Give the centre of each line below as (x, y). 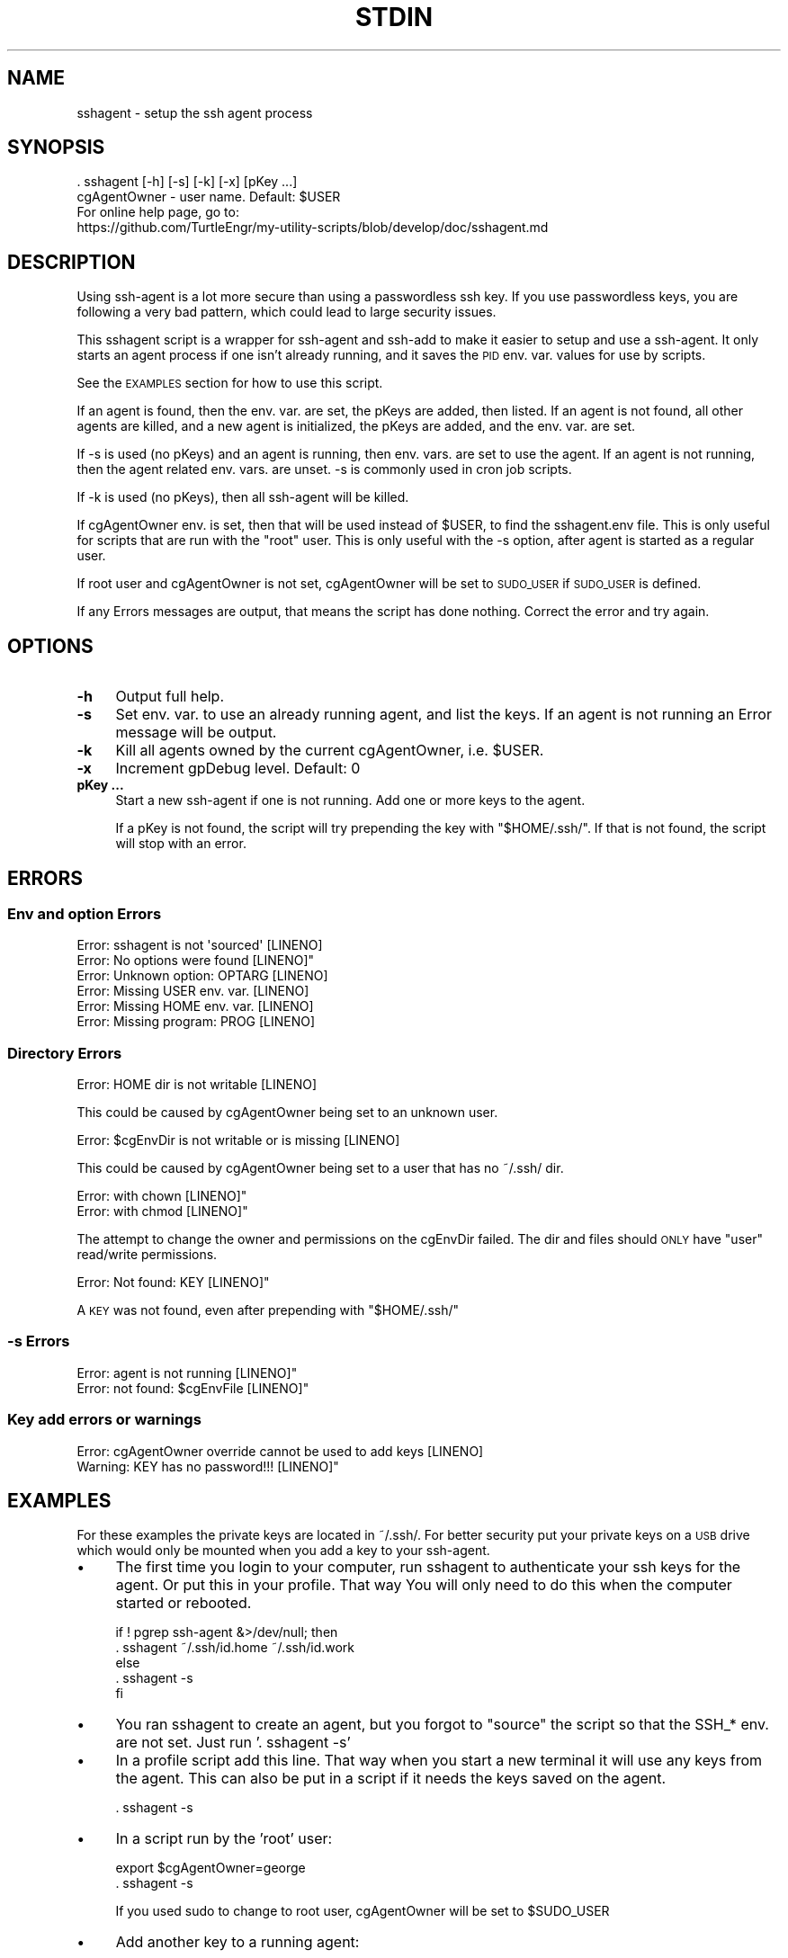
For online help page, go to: (158, 212)
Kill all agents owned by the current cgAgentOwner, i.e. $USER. (330, 751)
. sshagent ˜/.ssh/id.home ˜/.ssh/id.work (235, 1648)
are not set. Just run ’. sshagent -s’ (233, 1743)
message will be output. (196, 733)
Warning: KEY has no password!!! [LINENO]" (208, 1466)
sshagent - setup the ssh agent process (195, 112)
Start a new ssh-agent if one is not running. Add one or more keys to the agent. (350, 800)
